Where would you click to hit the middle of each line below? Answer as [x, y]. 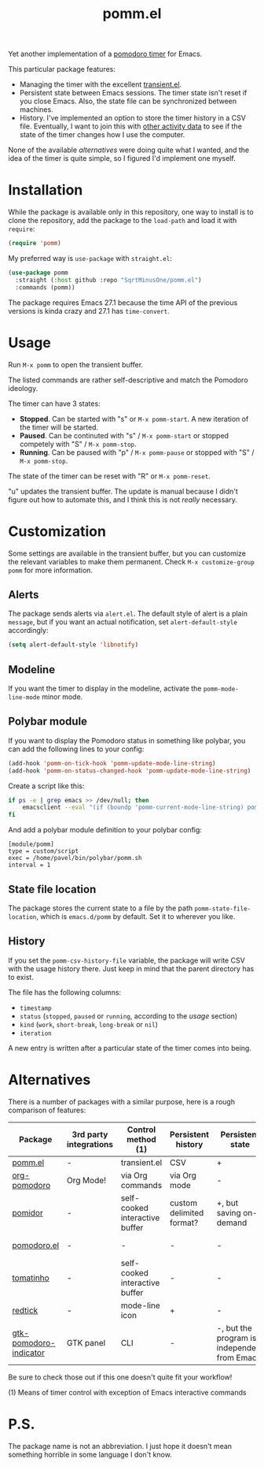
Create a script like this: [46, 786]
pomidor [27, 1212]
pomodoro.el [36, 1245]
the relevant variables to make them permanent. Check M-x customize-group [132, 561]
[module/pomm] [31, 844]
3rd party [90, 1134]
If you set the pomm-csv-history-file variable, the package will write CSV [126, 960]
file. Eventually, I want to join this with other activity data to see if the [130, 126]
